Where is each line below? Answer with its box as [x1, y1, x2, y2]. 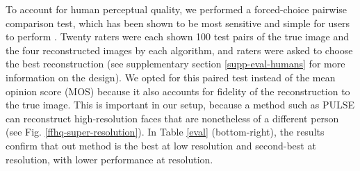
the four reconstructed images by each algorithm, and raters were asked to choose [6, 42, 353, 57]
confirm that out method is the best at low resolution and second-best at [6, 138, 316, 152]
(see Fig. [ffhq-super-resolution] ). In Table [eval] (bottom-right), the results [6, 124, 325, 139]
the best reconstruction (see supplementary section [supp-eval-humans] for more [6, 56, 345, 71]
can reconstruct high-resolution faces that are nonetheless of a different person [6, 111, 339, 125]
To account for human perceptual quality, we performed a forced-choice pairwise [6, 2, 347, 16]
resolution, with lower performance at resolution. [6, 152, 213, 166]
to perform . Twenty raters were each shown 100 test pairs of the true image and [6, 29, 350, 44]
